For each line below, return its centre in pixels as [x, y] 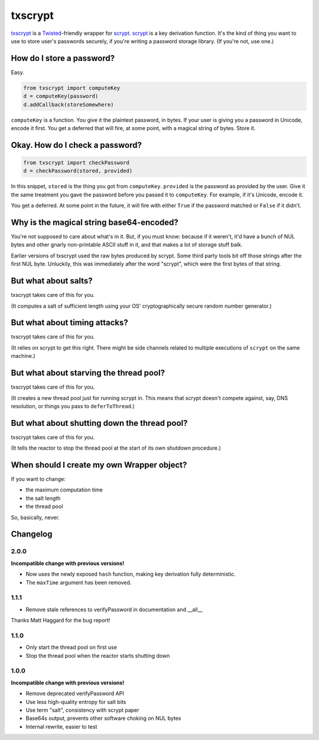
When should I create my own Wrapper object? [99, 465]
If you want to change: [38, 479]
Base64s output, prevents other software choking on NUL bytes [103, 718]
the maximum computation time [64, 490]
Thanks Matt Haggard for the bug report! [61, 621]
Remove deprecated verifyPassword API [75, 694]
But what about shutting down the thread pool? [99, 423]
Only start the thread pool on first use [71, 647]
